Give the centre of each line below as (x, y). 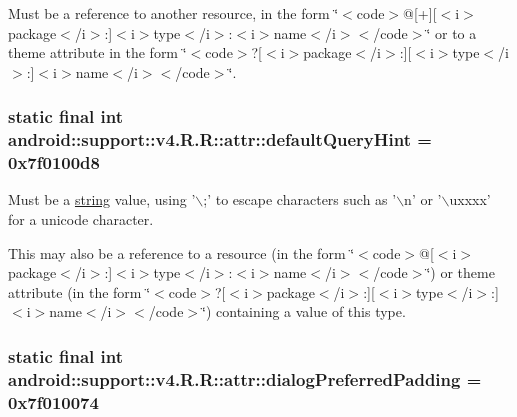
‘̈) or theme (460, 272)
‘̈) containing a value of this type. (304, 311)
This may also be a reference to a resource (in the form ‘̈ (181, 252)
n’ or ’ (423, 199)
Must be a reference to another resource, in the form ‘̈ (173, 13)
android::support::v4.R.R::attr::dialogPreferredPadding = (245, 378)
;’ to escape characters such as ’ (300, 199)
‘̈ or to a (451, 32)
